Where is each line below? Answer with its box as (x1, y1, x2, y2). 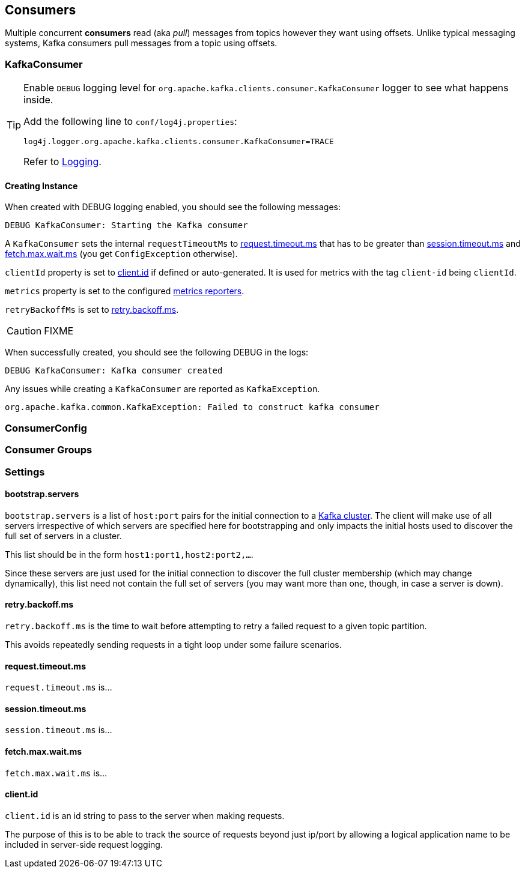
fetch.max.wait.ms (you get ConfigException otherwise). (5, 249, 238, 259)
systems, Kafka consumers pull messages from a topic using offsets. (5, 38, 278, 49)
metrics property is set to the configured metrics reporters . (5, 286, 244, 297)
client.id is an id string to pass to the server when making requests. (5, 810, 285, 821)
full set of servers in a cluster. (5, 530, 122, 541)
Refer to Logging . (23, 156, 102, 168)
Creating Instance (5, 180, 78, 191)
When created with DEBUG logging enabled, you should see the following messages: (5, 202, 341, 213)
